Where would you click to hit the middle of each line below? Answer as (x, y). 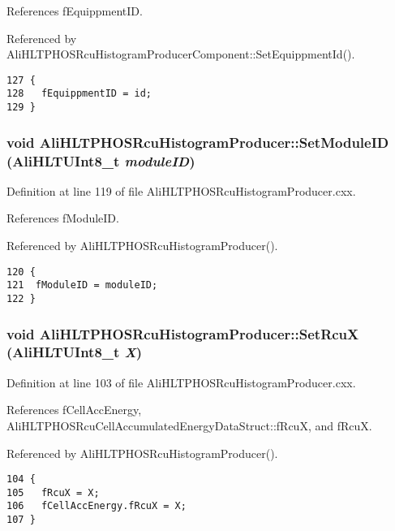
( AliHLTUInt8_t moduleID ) (101, 160)
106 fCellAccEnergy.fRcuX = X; (97, 506)
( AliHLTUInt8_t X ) (75, 352)
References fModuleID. (63, 218)
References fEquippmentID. (75, 11)
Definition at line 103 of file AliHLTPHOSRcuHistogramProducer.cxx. (181, 382)
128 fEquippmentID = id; (79, 94)
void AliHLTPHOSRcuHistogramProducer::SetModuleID (198, 142)
